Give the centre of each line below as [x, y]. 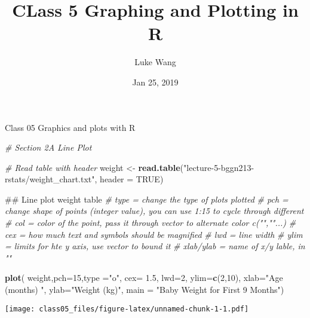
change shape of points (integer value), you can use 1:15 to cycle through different [154, 211]
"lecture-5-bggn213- [219, 167]
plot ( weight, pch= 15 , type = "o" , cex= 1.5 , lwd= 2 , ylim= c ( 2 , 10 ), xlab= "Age [144, 278]
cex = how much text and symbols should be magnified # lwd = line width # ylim [154, 234]
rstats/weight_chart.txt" [50, 179]
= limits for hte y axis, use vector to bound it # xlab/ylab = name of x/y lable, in [155, 246]
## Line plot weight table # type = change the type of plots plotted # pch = [147, 199]
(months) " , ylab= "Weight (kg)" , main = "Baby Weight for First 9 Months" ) [145, 290]
